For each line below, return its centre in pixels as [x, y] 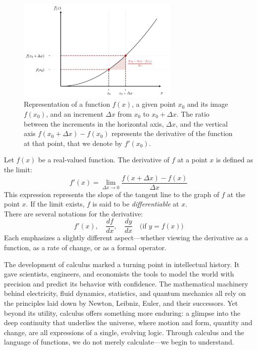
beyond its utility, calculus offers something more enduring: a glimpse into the [122, 313]
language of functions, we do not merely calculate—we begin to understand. [119, 342]
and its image [207, 104]
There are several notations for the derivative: [74, 213]
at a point [192, 160]
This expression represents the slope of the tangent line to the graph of [112, 194]
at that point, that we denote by [73, 143]
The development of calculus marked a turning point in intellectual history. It [122, 264]
